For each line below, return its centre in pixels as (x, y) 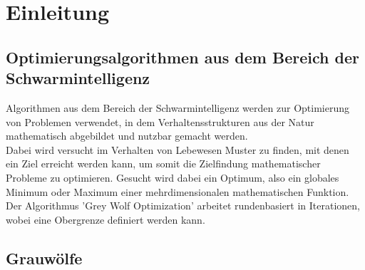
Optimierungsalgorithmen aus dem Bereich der (182, 57)
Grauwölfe (44, 258)
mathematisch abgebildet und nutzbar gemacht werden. (127, 136)
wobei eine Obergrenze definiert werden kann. (106, 219)
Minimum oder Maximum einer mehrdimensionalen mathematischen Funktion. (178, 191)
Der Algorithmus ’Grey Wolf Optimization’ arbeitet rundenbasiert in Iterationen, (183, 206)
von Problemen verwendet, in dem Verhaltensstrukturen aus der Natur (160, 121)
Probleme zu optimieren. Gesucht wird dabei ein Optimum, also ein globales (173, 177)
